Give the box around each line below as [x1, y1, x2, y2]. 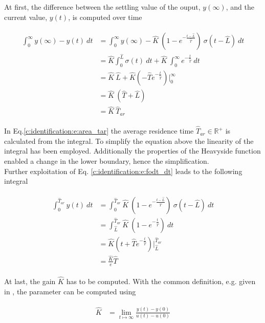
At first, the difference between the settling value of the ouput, [4, 2, 201, 12]
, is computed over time [68, 11, 142, 22]
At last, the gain [4, 276, 56, 287]
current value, [4, 11, 48, 22]
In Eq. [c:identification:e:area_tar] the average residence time [4, 125, 194, 136]
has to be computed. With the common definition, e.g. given [66, 276, 256, 287]
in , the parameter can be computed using [4, 286, 136, 296]
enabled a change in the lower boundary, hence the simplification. [4, 155, 209, 166]
